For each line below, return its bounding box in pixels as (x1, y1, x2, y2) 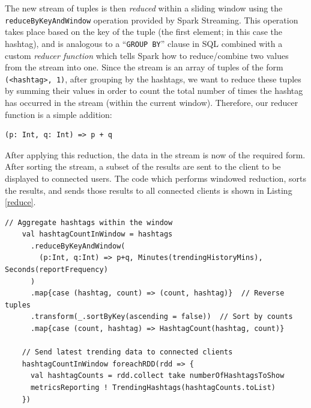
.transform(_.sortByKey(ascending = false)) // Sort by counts (30, 312, 293, 321)
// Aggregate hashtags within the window (5, 218, 173, 227)
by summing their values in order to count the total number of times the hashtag (5, 84, 303, 97)
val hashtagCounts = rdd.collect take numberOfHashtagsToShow (30, 371, 285, 380)
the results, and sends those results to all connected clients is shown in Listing (5, 184, 292, 196)
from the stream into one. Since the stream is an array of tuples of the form (5, 61, 283, 73)
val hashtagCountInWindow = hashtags (22, 230, 173, 239)
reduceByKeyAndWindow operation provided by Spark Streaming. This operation (5, 13, 298, 26)
